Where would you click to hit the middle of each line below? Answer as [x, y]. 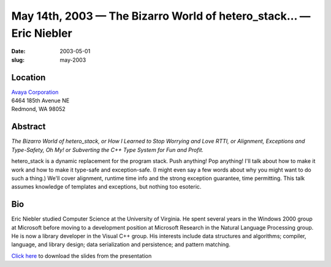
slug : [18, 60]
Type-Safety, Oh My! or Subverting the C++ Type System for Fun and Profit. [108, 149]
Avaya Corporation [35, 92]
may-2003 [73, 60]
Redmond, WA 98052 [38, 109]
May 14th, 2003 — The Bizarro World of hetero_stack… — [161, 16]
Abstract [29, 126]
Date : [18, 51]
